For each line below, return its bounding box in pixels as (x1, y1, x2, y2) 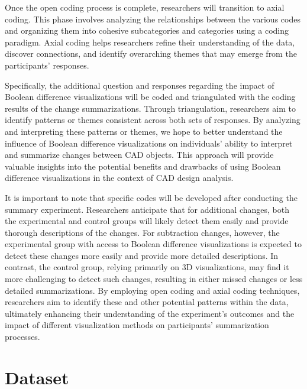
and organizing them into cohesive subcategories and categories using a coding (5, 24, 289, 37)
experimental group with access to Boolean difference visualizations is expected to (5, 238, 302, 250)
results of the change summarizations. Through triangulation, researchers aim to (5, 102, 296, 114)
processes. (5, 330, 40, 343)
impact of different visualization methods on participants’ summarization (5, 319, 269, 331)
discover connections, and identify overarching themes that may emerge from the (5, 47, 297, 60)
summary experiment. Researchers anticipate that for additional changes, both (5, 203, 289, 215)
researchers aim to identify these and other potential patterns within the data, (5, 296, 289, 308)
